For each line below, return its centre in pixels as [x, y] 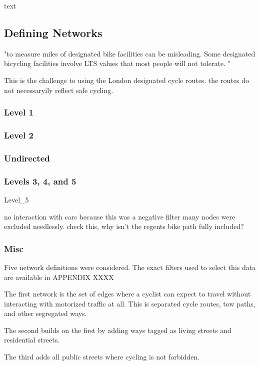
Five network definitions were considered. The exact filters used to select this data [130, 267]
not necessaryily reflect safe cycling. [59, 90]
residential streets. [32, 340]
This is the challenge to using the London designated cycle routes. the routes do [126, 80]
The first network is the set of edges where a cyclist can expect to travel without [127, 294]
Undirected [27, 158]
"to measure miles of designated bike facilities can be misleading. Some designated [130, 53]
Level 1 [19, 112]
